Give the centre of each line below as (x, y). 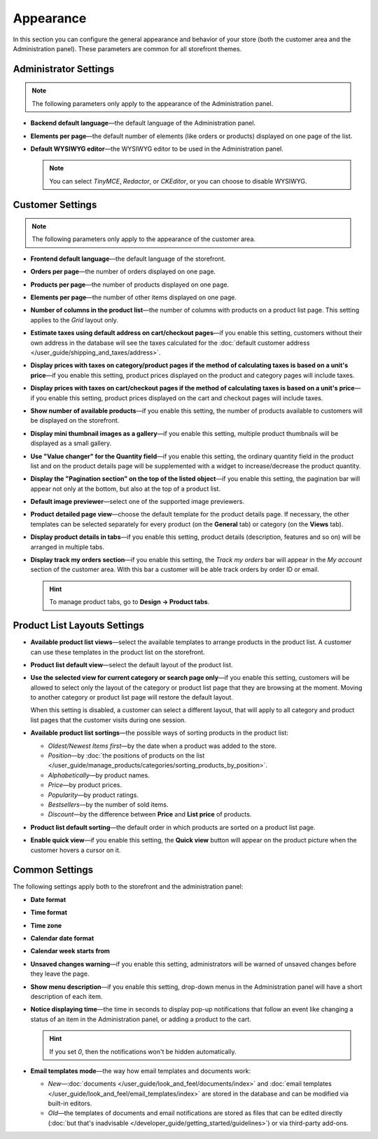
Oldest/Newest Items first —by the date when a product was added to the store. (162, 746)
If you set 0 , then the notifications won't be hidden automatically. (143, 1051)
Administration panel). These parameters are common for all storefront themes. (127, 48)
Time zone (46, 925)
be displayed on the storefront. (75, 421)
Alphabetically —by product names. (99, 775)
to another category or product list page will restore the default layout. (132, 697)
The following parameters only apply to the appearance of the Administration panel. (153, 103)
